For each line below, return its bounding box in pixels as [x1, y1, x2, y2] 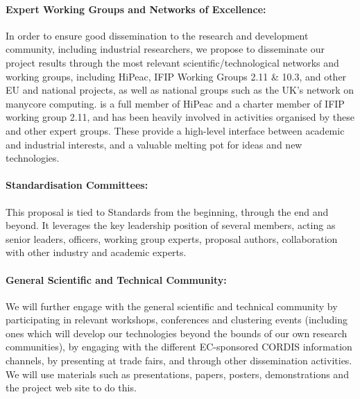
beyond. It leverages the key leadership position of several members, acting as [6, 218, 336, 232]
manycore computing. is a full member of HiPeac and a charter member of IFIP [6, 96, 345, 110]
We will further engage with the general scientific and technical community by [6, 298, 338, 313]
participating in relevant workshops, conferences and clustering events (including [6, 312, 348, 327]
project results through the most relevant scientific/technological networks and [6, 55, 339, 69]
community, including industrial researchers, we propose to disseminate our [6, 42, 325, 56]
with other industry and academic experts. [6, 245, 187, 260]
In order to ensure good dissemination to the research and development [6, 28, 309, 42]
